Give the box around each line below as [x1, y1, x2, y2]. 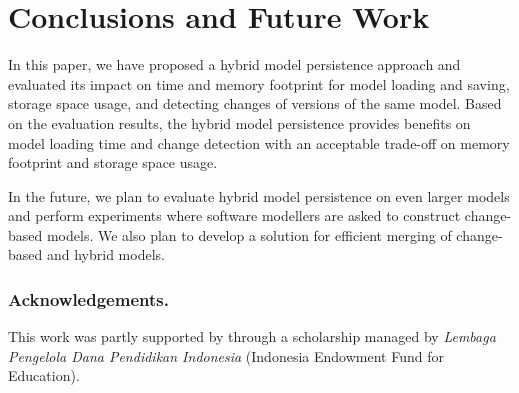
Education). [8, 365, 80, 386]
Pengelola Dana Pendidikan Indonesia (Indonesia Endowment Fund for [8, 345, 444, 366]
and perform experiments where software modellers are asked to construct [8, 205, 461, 226]
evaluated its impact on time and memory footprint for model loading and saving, [8, 73, 510, 94]
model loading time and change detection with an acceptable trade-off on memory [8, 132, 510, 153]
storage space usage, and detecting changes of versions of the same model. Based [8, 93, 502, 114]
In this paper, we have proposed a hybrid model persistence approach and [8, 54, 461, 75]
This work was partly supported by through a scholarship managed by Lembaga [8, 326, 496, 347]
